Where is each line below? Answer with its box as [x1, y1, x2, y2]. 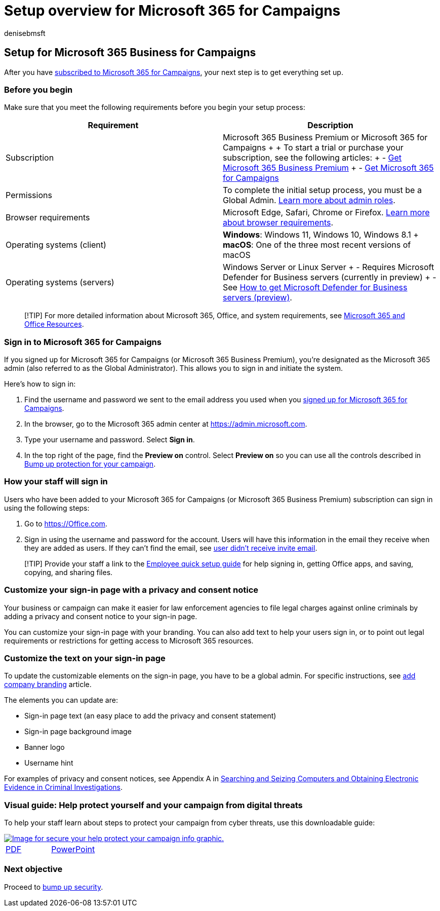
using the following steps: [4, 503, 90, 512]
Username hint [24, 758, 73, 768]
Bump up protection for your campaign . [24, 460, 156, 469]
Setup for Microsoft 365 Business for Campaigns [4, 46, 256, 59]
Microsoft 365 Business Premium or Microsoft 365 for [223, 132, 428, 143]
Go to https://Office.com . [24, 519, 107, 528]
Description [307, 120, 353, 131]
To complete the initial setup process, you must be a [223, 185, 422, 196]
